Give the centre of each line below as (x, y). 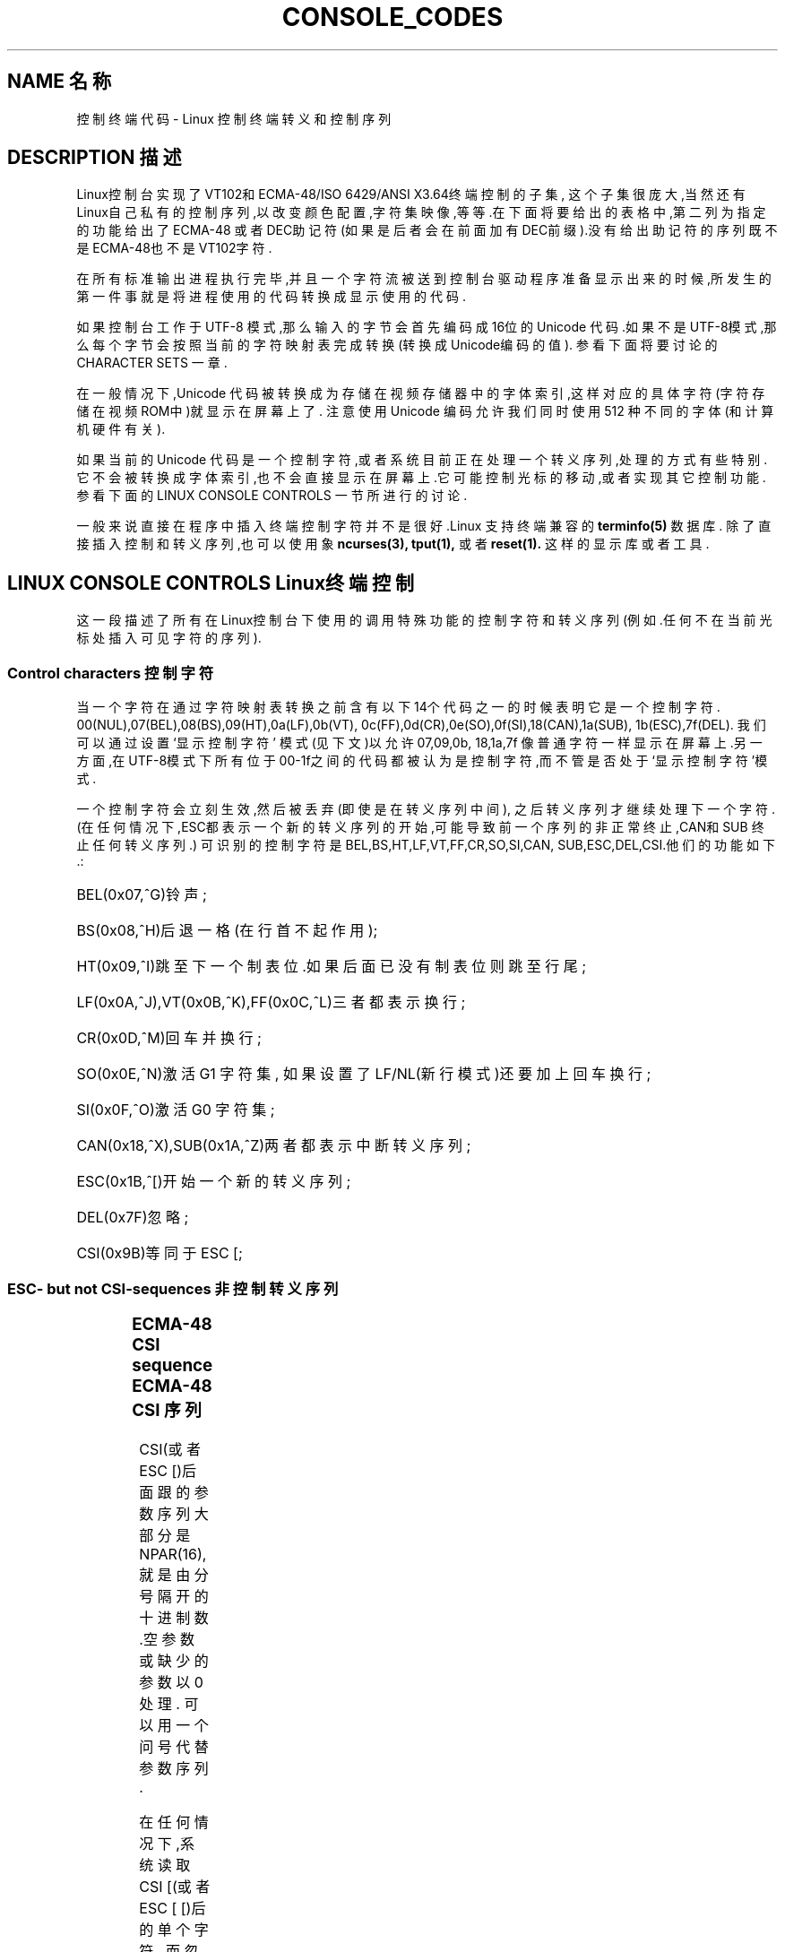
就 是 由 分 (174, 1574)
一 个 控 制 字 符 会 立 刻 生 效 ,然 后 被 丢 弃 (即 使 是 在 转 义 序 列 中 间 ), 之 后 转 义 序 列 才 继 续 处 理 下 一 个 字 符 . (426, 809)
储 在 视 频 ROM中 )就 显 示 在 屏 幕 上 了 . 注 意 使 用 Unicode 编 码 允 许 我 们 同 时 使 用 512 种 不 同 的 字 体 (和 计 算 (425, 411)
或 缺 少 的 (174, 1660)
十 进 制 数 (174, 1617)
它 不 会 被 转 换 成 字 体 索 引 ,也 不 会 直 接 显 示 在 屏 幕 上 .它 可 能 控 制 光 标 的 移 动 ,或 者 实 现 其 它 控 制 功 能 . (421, 478)
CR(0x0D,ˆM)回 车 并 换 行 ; (169, 1038)
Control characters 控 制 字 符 (111, 673)
